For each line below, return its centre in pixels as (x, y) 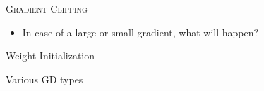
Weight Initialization (50, 56)
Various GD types (44, 79)
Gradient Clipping (47, 8)
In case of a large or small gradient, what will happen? (140, 32)
